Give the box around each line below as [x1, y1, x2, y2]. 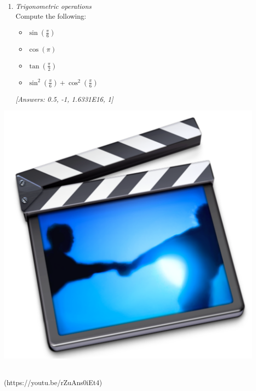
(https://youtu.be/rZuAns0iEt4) [4, 377, 102, 387]
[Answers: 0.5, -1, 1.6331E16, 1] [15, 93, 114, 104]
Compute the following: [15, 10, 86, 21]
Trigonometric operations [15, 1, 92, 11]
